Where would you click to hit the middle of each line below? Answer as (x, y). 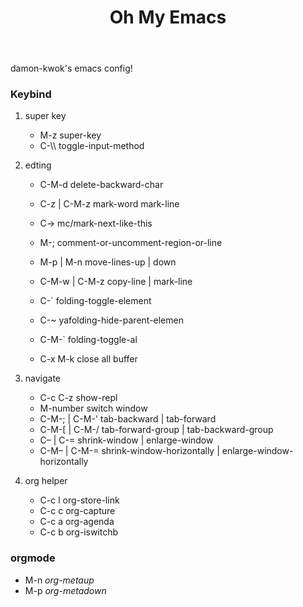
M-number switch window (93, 408)
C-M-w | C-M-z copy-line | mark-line (116, 282)
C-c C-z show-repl (78, 398)
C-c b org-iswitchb (79, 532)
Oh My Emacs (168, 17)
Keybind (31, 94)
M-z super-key (70, 135)
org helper (46, 481)
